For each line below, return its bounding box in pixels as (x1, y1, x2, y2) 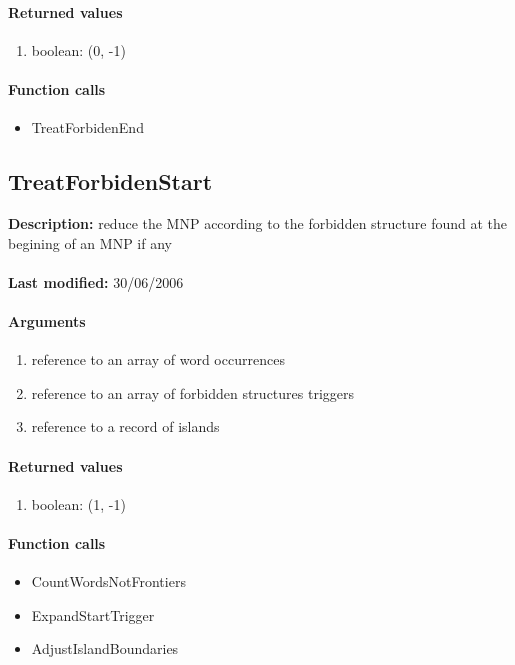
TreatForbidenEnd (31, 117, 144, 138)
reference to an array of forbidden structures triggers (31, 382, 355, 403)
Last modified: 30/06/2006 (8, 271, 184, 292)
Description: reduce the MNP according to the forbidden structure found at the (8, 212, 507, 233)
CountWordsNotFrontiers (31, 571, 186, 592)
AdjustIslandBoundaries (31, 638, 179, 659)
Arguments (8, 310, 86, 331)
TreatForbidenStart (8, 166, 213, 197)
